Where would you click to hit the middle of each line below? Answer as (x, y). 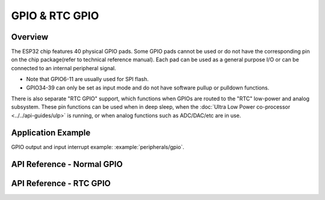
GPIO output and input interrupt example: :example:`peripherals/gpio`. (98, 147)
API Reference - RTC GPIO (61, 183)
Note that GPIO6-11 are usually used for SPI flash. (87, 79)
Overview (30, 37)
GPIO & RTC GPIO (55, 16)
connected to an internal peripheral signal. (64, 68)
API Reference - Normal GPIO (67, 164)
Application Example (51, 132)
